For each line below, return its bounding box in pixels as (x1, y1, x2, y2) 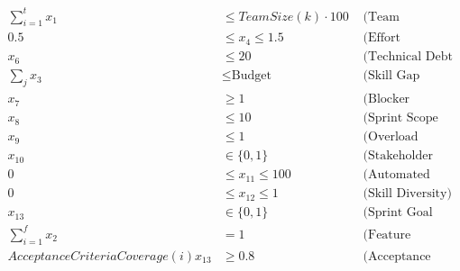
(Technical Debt (363, 50, 453, 64)
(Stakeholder (363, 149, 433, 163)
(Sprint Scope (363, 112, 438, 125)
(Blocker (363, 93, 410, 106)
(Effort (363, 32, 401, 45)
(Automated (363, 168, 430, 182)
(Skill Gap (363, 69, 420, 83)
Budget (231, 69, 271, 83)
